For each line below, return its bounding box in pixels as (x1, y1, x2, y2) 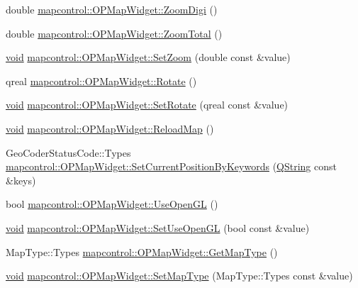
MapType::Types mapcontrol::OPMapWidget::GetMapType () (6, 244, 278, 259)
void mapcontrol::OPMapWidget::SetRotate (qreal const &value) (6, 97, 289, 112)
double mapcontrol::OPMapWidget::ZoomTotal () (6, 26, 223, 40)
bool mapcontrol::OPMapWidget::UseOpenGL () (6, 196, 218, 211)
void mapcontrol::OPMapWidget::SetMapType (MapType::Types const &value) (6, 268, 353, 283)
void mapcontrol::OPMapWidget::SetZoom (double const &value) (6, 50, 291, 65)
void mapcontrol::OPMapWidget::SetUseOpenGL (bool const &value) (6, 220, 310, 235)
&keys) (6, 172, 36, 187)
